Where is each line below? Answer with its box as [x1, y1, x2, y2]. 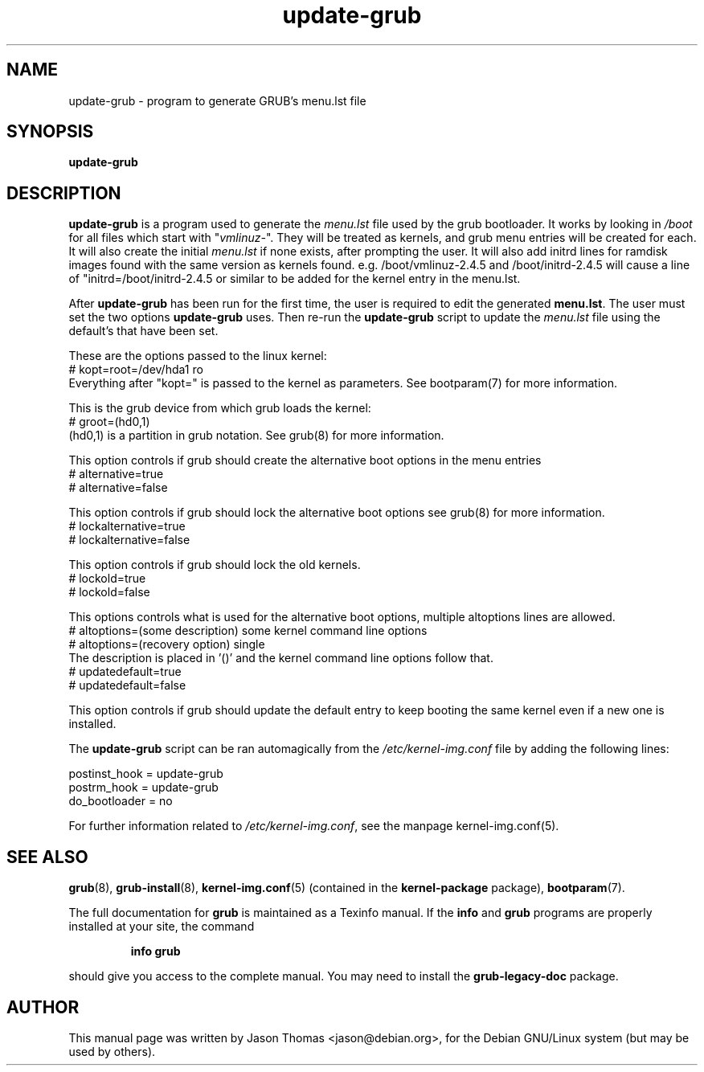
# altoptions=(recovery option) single [68, 637, 265, 652]
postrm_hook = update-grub [68, 780, 219, 795]
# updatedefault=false [68, 678, 186, 693]
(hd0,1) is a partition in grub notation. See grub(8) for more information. [68, 428, 444, 443]
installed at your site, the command [68, 919, 255, 934]
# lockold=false [68, 585, 150, 599]
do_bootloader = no [68, 794, 173, 808]
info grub [130, 944, 181, 959]
